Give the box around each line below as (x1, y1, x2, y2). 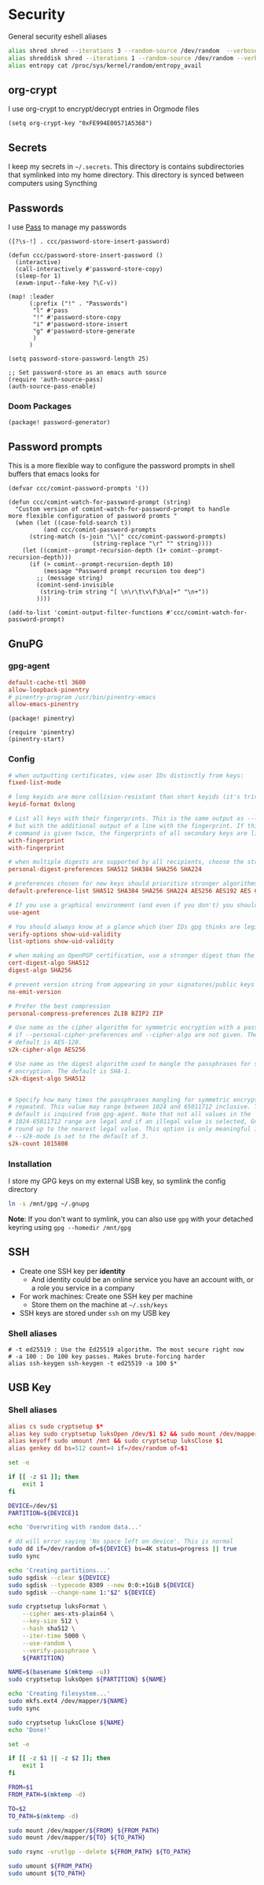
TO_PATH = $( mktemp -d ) (8, 1812, 79, 1820)
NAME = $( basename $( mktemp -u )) (8, 1668, 111, 1676)
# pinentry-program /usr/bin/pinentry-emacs (8, 693, 156, 701)
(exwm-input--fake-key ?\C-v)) (15, 279, 118, 287)
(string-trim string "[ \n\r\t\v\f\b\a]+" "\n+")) (39, 588, 210, 596)
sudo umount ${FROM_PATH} (8, 1862, 93, 1870)
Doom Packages (8, 400, 72, 412)
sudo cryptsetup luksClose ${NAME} (8, 1719, 125, 1727)
